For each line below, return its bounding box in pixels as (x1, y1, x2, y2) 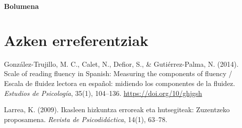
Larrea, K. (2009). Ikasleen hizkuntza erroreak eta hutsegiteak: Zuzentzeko (4, 104, 230, 115)
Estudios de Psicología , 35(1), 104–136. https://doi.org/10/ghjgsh (4, 87, 202, 98)
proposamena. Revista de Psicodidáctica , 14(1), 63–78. (4, 114, 167, 124)
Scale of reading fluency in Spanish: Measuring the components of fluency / (4, 68, 232, 79)
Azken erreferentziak (4, 30, 149, 50)
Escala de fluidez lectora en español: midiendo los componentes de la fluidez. (4, 78, 235, 88)
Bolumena (4, 1, 39, 11)
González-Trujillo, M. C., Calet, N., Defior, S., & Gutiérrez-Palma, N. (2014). (4, 58, 239, 69)
